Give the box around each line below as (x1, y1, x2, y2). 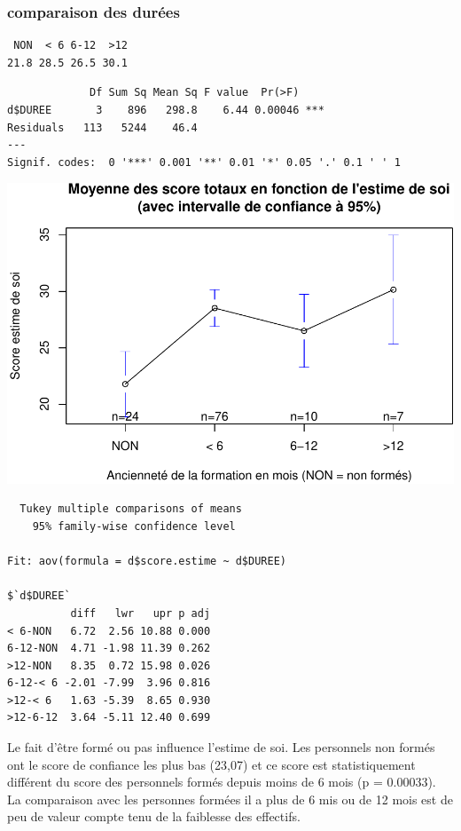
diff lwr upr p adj (70, 606, 211, 620)
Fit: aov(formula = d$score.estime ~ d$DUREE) (7, 555, 286, 568)
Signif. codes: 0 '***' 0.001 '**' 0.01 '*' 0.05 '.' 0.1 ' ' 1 (7, 155, 401, 169)
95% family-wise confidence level (32, 519, 236, 533)
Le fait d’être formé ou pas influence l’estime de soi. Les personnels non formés (7, 738, 435, 756)
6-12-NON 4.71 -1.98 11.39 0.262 (7, 642, 211, 655)
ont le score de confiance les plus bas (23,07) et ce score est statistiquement (7, 755, 416, 773)
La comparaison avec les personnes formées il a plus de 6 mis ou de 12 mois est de (7, 789, 453, 808)
